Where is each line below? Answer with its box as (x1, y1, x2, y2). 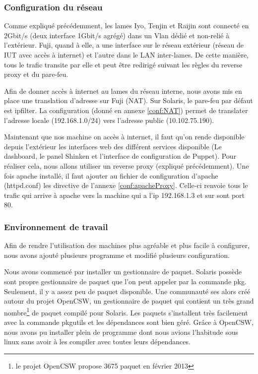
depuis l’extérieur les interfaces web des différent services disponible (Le (4, 141, 222, 151)
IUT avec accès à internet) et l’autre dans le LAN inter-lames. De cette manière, (4, 50, 249, 60)
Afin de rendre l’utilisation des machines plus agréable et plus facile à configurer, (4, 240, 250, 250)
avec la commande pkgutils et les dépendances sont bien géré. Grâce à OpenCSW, (4, 316, 254, 327)
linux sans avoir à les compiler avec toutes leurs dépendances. (4, 336, 191, 347)
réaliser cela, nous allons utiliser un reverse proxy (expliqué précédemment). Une (4, 160, 249, 171)
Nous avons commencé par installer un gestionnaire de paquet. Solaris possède (4, 266, 242, 277)
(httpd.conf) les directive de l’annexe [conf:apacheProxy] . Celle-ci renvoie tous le (4, 180, 248, 190)
